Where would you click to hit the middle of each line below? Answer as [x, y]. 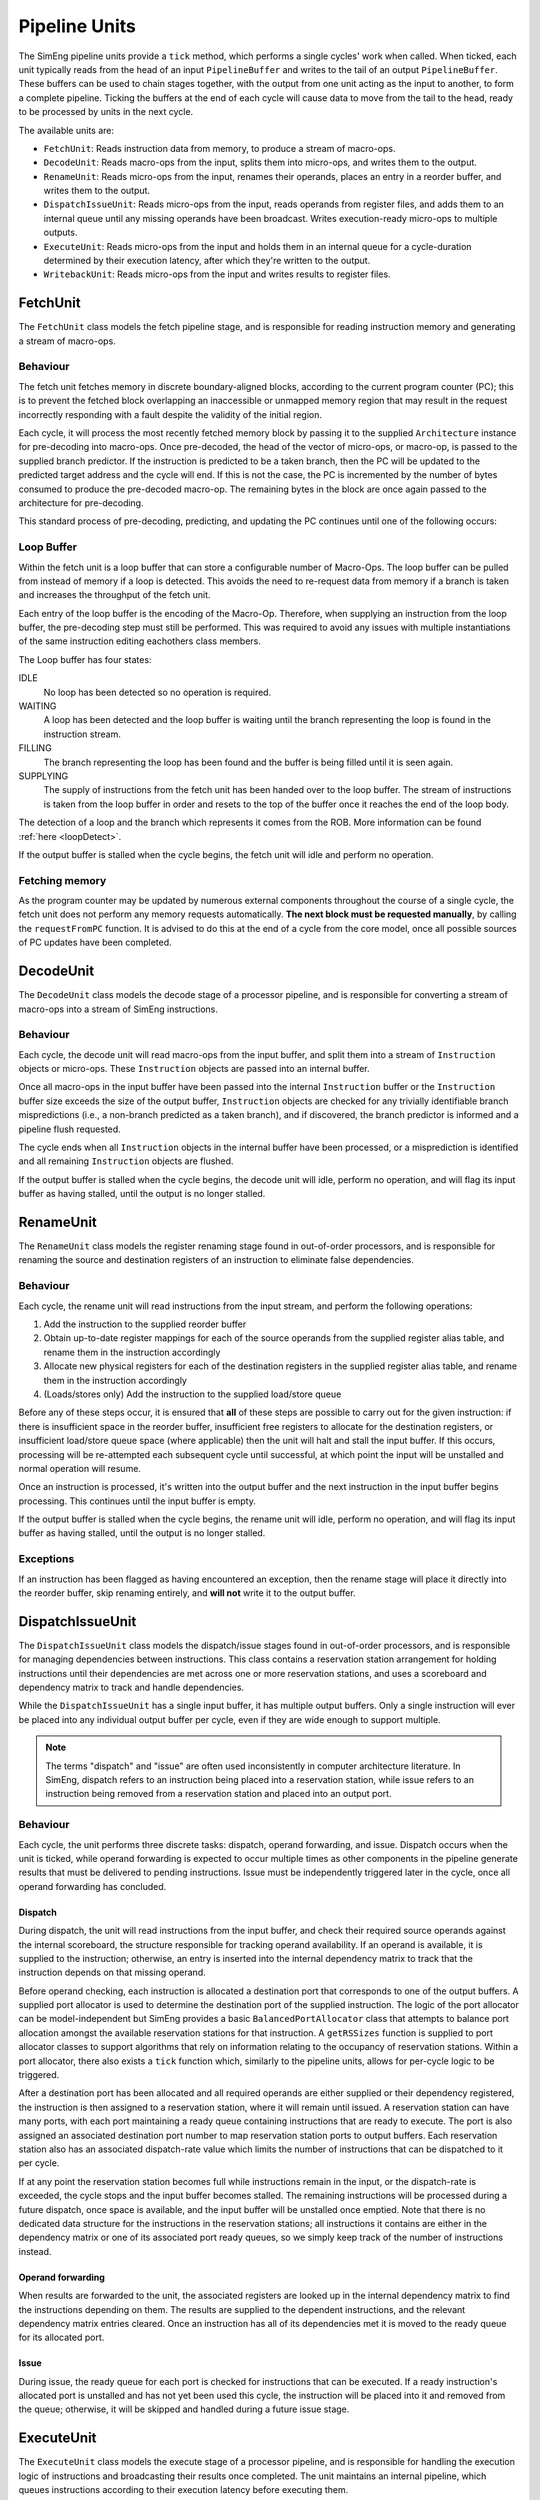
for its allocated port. [61, 2337]
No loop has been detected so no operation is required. [157, 692]
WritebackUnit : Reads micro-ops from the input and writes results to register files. [217, 274]
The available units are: [66, 130]
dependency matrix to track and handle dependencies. [131, 1687]
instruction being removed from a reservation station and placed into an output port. [218, 1794]
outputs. [60, 232]
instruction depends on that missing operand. [112, 1972]
